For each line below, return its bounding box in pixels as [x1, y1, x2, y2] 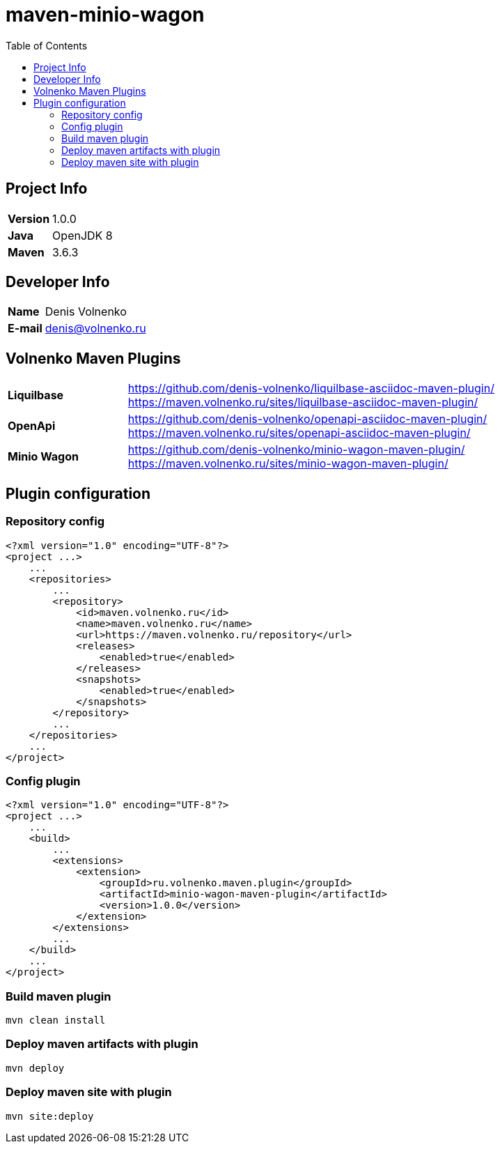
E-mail [8, 321, 42, 336]
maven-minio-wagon [6, 3, 205, 26]
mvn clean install [6, 1015, 106, 1026]
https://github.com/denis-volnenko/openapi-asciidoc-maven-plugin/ [127, 412, 487, 426]
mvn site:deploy [6, 1110, 94, 1122]
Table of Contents [6, 39, 88, 52]
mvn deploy [6, 1062, 65, 1074]
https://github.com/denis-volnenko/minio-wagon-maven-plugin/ [127, 442, 465, 457]
